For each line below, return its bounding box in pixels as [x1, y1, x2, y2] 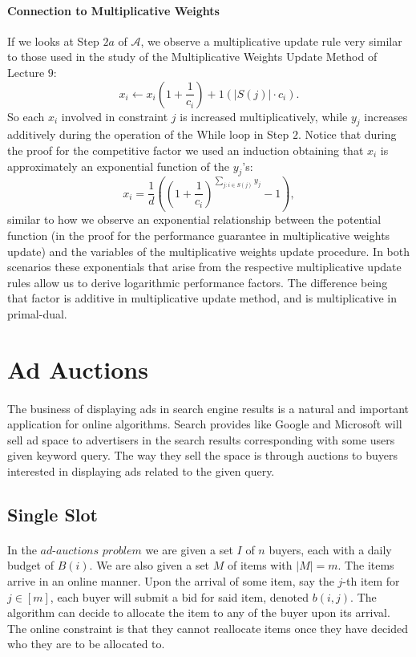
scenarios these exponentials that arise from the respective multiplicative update [7, 258, 402, 275]
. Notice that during [297, 126, 397, 143]
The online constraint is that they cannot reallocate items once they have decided [7, 619, 408, 636]
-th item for [342, 573, 400, 590]
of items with [227, 557, 293, 574]
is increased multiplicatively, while [180, 107, 348, 124]
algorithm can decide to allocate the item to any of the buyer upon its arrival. [7, 604, 390, 621]
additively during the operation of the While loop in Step [7, 126, 289, 143]
